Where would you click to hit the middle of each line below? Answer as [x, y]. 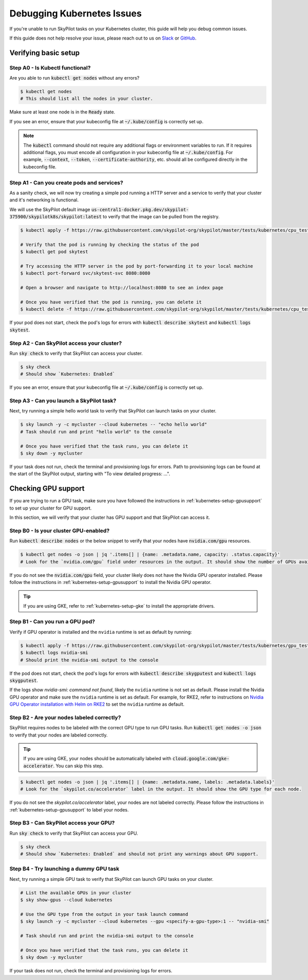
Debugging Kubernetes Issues [76, 13]
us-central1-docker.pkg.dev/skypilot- [140, 210]
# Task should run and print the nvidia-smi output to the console [107, 936]
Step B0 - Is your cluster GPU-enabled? [60, 531]
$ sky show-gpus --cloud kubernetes [66, 900]
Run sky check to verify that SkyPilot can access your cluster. [76, 353]
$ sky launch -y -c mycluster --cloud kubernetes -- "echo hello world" [114, 425]
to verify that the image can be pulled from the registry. [161, 217]
